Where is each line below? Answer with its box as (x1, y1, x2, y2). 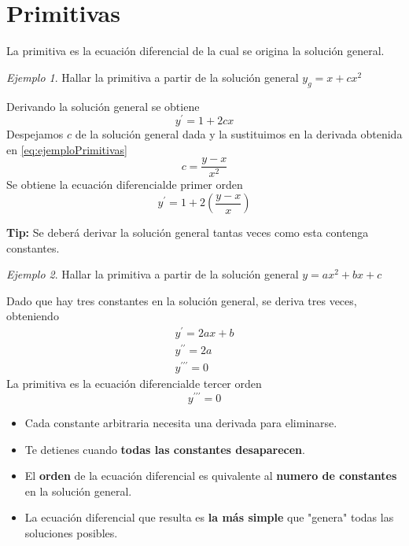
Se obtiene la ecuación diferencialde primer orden (6, 176, 243, 193)
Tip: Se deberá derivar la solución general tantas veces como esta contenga (6, 224, 369, 241)
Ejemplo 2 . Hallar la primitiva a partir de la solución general (6, 266, 299, 282)
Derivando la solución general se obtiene (6, 98, 200, 114)
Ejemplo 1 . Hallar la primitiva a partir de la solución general (6, 68, 299, 85)
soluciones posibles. (24, 524, 118, 540)
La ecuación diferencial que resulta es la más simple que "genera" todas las (24, 509, 394, 526)
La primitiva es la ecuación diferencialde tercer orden (6, 375, 262, 392)
